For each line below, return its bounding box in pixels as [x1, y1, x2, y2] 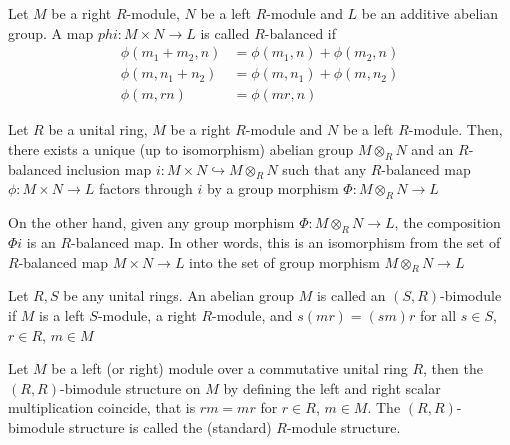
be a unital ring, [48, 119, 148, 140]
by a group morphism [207, 178, 339, 199]
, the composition [394, 212, 501, 233]
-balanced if [264, 22, 337, 43]
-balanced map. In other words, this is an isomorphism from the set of [71, 232, 501, 253]
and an [411, 138, 454, 159]
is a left [39, 305, 85, 326]
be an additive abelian [361, 3, 498, 23]
